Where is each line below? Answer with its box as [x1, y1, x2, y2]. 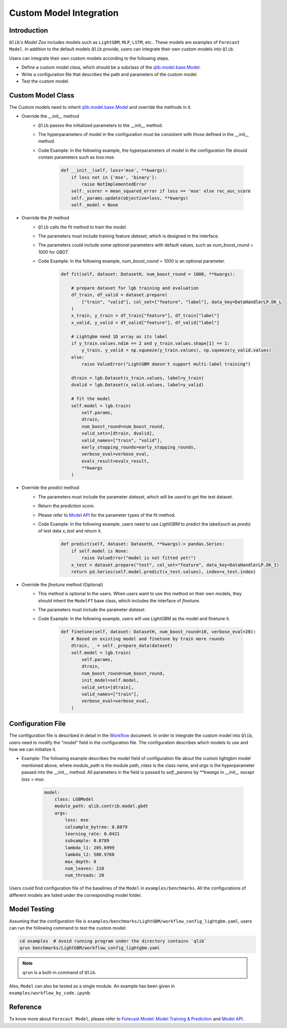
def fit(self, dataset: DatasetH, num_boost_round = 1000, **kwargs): [61, 271, 235, 277]
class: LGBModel [54, 796, 94, 802]
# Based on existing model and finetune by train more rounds [71, 636, 225, 641]
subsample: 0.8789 [65, 838, 109, 844]
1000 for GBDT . [38, 249, 70, 255]
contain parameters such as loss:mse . [38, 154, 115, 160]
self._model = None [71, 202, 118, 208]
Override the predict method [21, 485, 79, 491]
